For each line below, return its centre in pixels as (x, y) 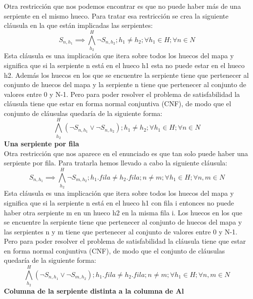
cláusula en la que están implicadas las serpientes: (78, 25)
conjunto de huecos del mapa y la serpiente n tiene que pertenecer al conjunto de (125, 84)
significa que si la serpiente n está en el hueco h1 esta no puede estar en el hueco (124, 65)
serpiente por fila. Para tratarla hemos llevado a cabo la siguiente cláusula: (116, 163)
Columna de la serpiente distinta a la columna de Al (94, 290)
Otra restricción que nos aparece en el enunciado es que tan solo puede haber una (126, 153)
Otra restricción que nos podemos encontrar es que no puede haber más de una (123, 6)
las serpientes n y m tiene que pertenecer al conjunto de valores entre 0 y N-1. (121, 231)
